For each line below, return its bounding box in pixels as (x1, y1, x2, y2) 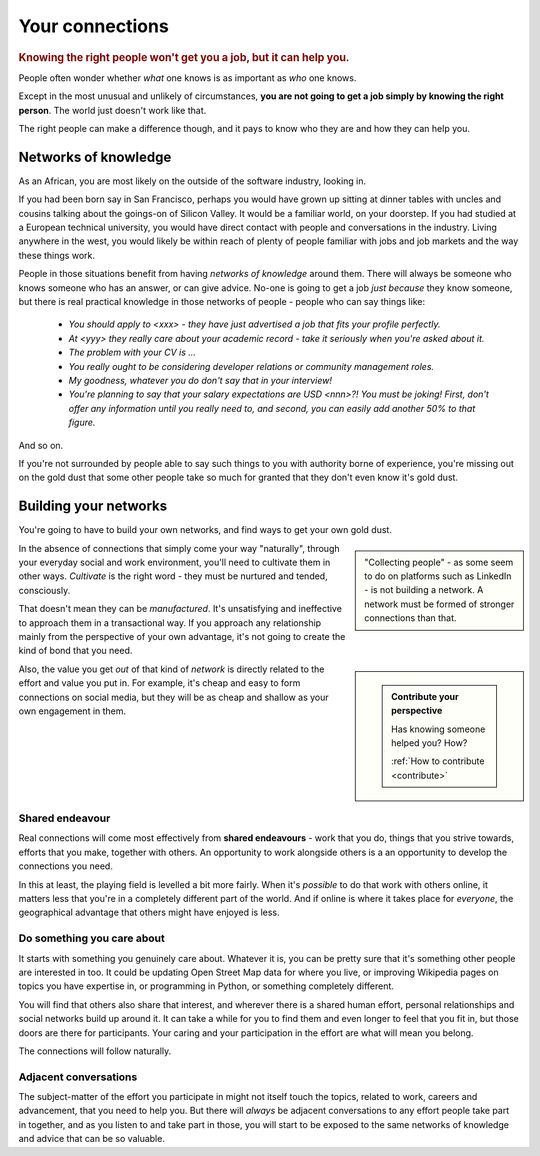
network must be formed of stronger (364, 598, 515, 610)
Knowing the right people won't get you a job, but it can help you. (18, 50, 350, 64)
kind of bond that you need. (18, 645, 133, 657)
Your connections (18, 15, 169, 37)
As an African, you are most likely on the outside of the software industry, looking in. (18, 175, 367, 187)
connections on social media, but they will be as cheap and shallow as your (18, 691, 329, 703)
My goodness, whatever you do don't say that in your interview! (68, 374, 333, 386)
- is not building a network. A (364, 584, 484, 596)
